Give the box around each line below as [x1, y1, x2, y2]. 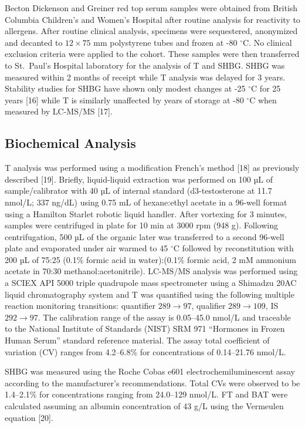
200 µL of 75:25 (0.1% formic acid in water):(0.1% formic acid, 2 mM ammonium [5, 253, 296, 265]
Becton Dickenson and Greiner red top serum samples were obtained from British [5, 2, 298, 14]
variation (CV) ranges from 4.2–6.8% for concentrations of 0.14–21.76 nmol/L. [5, 345, 286, 358]
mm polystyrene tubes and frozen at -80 [93, 36, 238, 48]
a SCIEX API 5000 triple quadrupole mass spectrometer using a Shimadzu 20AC [5, 277, 297, 289]
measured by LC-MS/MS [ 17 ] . [5, 105, 113, 117]
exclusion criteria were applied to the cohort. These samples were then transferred [5, 48, 300, 60]
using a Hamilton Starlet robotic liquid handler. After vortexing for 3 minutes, [5, 207, 287, 220]
